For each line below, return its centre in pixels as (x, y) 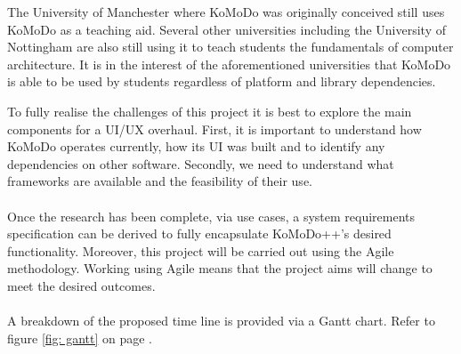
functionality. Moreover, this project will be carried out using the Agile (201, 250)
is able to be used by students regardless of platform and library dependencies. (222, 81)
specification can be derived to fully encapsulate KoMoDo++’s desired (199, 233)
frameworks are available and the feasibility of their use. (160, 181)
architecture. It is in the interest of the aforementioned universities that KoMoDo (229, 64)
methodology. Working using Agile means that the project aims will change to (220, 268)
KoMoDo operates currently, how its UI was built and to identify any (196, 146)
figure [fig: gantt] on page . (80, 338)
